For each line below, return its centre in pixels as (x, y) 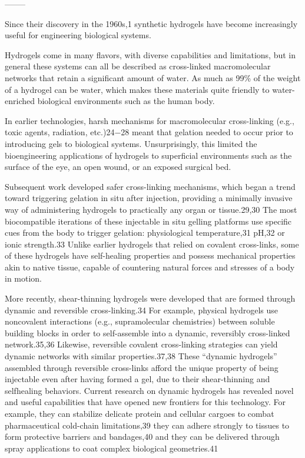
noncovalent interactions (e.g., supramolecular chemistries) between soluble (140, 321)
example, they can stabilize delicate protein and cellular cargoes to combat (140, 413)
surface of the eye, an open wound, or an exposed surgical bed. (118, 167)
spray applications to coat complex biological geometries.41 (112, 448)
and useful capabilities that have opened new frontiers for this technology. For (145, 402)
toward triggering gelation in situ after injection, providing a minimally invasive (149, 198)
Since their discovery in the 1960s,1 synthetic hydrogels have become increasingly (151, 23)
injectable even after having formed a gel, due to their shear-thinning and (137, 379)
